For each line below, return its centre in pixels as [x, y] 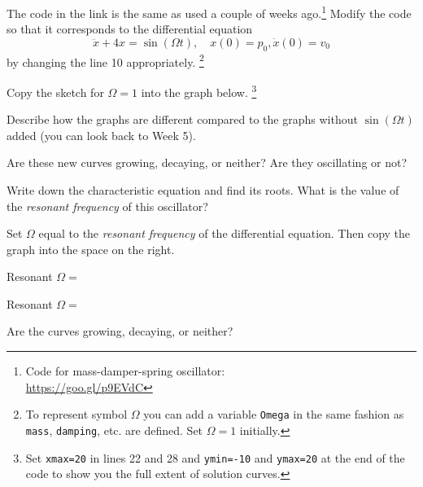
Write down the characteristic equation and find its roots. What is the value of [203, 189]
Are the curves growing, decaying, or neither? [120, 331]
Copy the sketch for [55, 92]
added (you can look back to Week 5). [101, 135]
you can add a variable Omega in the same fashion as [274, 414]
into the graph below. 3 [199, 90]
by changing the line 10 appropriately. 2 [105, 60]
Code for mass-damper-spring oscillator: [125, 371]
